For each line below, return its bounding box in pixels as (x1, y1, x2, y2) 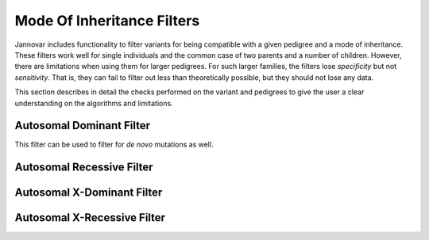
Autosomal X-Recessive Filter (14, 211, 166, 225)
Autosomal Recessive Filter (14, 161, 154, 174)
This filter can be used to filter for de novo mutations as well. (14, 139, 214, 150)
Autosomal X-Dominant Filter (14, 186, 163, 200)
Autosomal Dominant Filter (14, 119, 151, 132)
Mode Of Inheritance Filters (14, 12, 200, 29)
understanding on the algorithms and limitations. (14, 98, 174, 108)
